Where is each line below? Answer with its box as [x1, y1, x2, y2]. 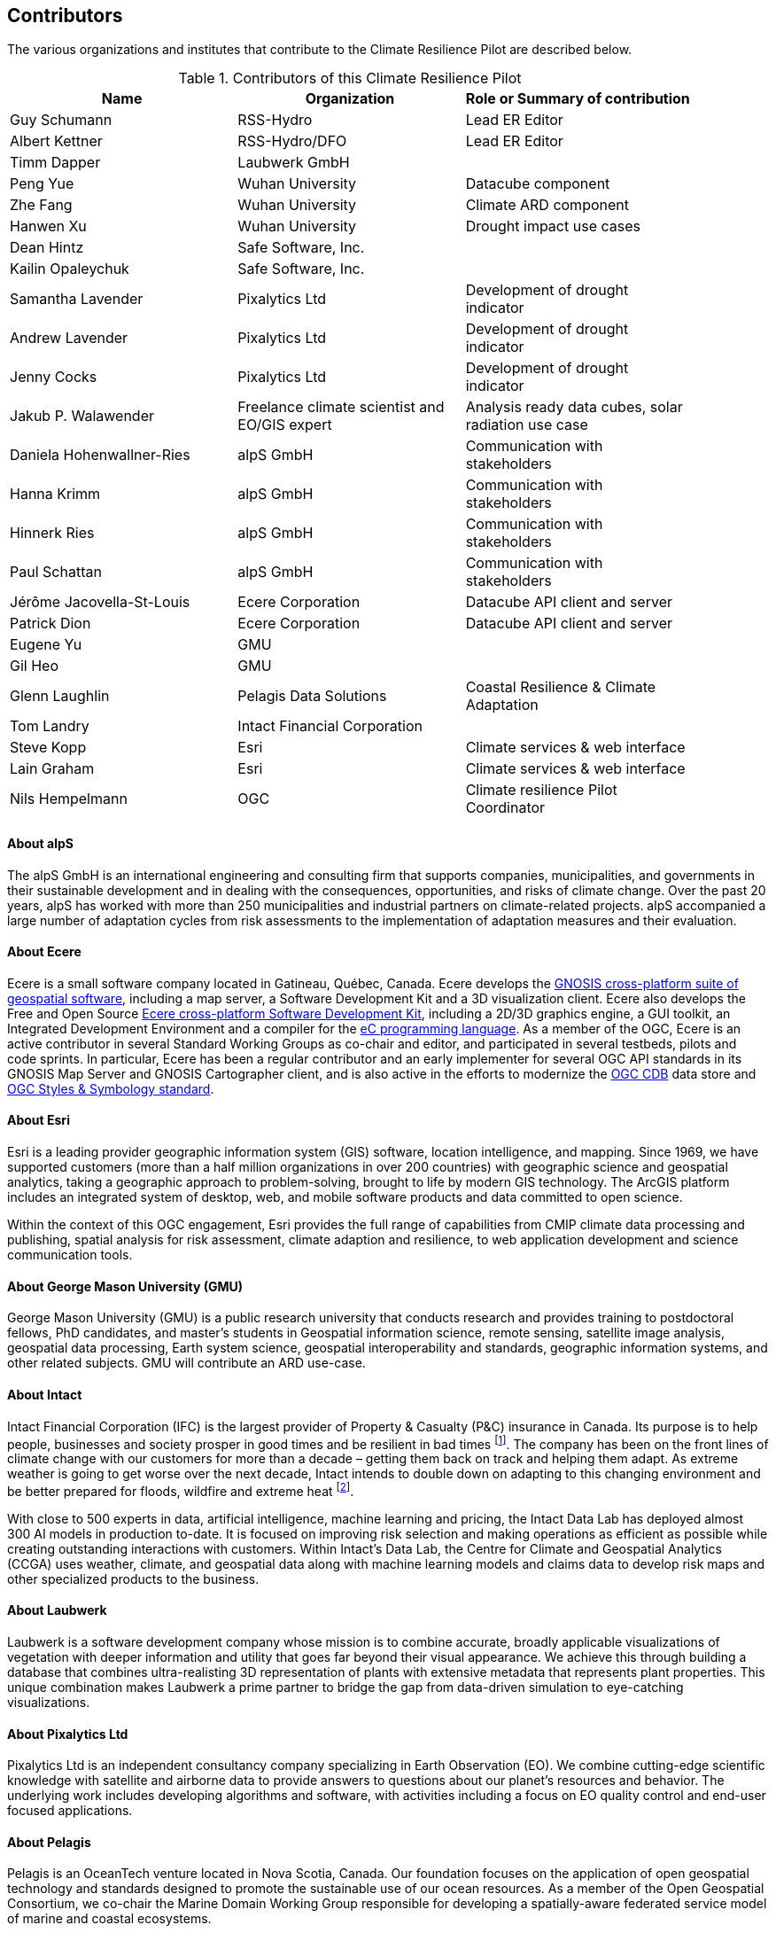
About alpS [7, 836, 74, 852]
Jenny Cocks [10, 368, 97, 386]
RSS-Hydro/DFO [237, 132, 347, 151]
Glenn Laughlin [10, 687, 110, 705]
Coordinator [465, 799, 546, 817]
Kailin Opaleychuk [10, 260, 129, 278]
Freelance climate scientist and [237, 398, 445, 417]
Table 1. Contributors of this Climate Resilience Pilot [178, 69, 522, 88]
